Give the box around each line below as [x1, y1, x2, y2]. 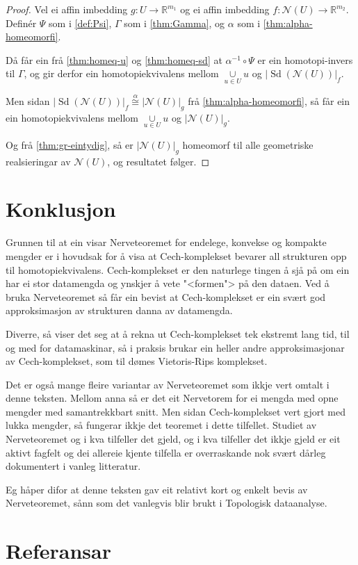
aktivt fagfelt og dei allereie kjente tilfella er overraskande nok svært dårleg [6, 445, 326, 459]
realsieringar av [6, 154, 71, 168]
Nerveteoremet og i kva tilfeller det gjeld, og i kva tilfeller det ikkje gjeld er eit [6, 432, 341, 446]
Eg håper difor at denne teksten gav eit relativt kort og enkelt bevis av [6, 482, 308, 496]
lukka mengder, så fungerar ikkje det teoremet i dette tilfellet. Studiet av [6, 418, 317, 432]
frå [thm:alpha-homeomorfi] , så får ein [188, 93, 350, 108]
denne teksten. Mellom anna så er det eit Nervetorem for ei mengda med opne [6, 391, 339, 405]
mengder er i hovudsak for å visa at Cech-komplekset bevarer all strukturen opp [6, 248, 347, 263]
